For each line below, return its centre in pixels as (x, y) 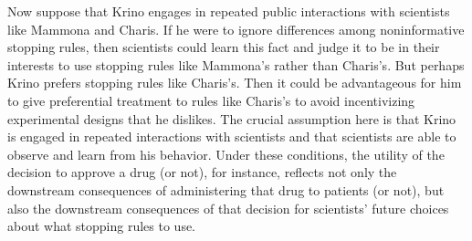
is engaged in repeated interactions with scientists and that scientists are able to (232, 136)
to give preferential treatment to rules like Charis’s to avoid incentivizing (211, 100)
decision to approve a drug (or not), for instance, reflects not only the (202, 172)
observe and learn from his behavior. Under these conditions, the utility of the (226, 154)
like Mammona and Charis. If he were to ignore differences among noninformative (236, 29)
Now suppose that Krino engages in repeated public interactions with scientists (229, 11)
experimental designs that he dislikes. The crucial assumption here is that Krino (232, 118)
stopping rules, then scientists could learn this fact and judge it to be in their (224, 47)
